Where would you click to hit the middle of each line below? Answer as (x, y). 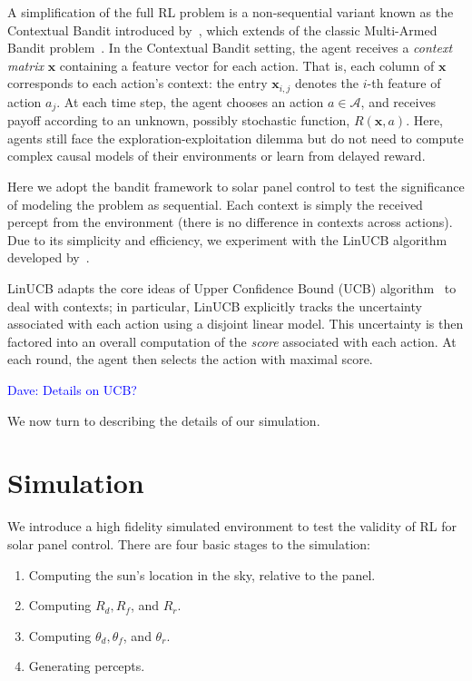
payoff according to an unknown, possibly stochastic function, (179, 120)
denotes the (327, 83)
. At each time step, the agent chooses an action (190, 101)
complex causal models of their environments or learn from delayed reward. (216, 156)
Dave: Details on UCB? (72, 390)
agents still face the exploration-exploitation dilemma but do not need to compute (236, 138)
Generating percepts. (87, 666)
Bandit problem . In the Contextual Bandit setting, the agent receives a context (230, 48)
